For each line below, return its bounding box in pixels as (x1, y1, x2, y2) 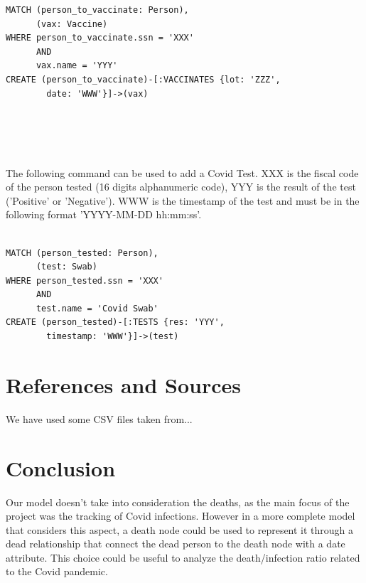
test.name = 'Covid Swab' (36, 303, 158, 314)
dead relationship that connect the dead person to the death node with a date (6, 536, 345, 551)
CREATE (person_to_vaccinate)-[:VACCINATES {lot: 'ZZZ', (6, 74, 281, 85)
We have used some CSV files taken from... (6, 411, 193, 426)
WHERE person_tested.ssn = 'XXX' (6, 275, 163, 286)
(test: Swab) (36, 262, 97, 272)
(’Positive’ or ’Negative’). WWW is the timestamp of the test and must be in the (6, 193, 360, 208)
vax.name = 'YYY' (36, 60, 118, 71)
